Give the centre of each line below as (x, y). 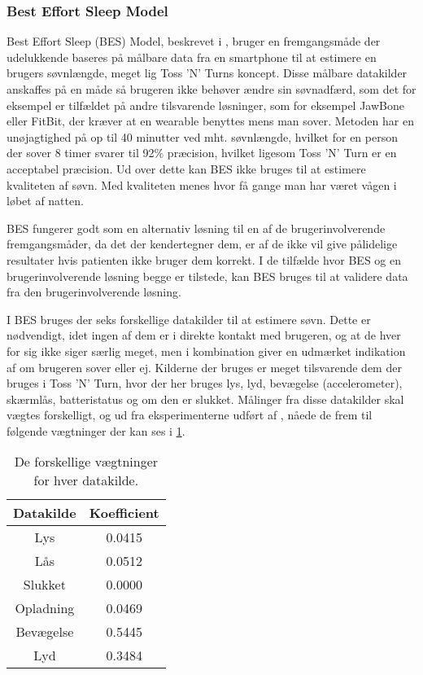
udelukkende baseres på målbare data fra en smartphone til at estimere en (192, 57)
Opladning (45, 608)
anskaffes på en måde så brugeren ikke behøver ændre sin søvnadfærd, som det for (211, 89)
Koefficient (124, 513)
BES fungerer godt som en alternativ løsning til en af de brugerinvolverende (196, 228)
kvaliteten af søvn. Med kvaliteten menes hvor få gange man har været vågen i (202, 184)
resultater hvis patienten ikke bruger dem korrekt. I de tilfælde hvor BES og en (204, 259)
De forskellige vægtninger (86, 462)
